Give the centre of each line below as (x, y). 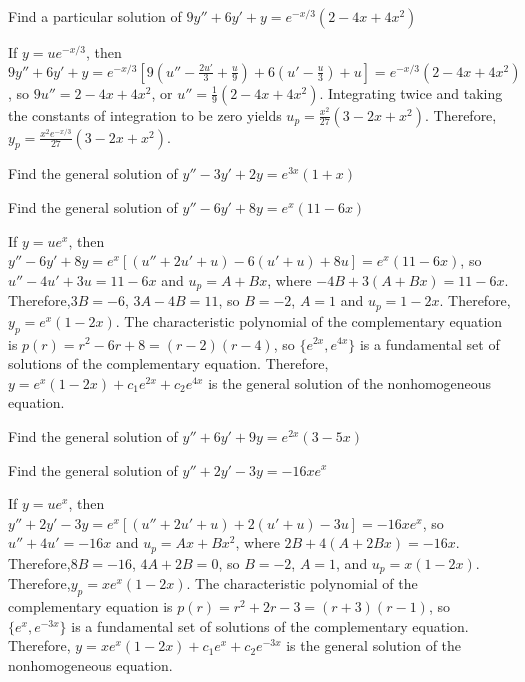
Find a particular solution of (95, 16)
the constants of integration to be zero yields (145, 114)
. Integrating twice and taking (411, 92)
